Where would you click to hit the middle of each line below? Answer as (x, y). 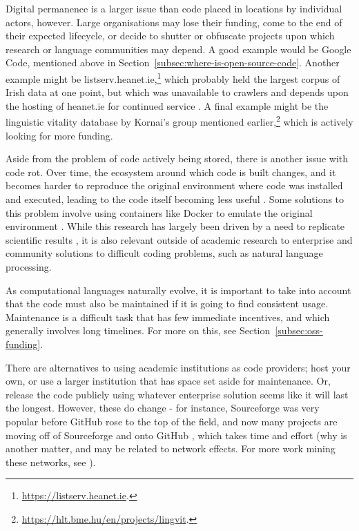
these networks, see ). (51, 462)
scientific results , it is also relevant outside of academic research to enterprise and (179, 239)
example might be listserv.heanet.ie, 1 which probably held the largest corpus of (173, 77)
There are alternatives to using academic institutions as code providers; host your (178, 367)
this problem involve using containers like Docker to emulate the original (159, 212)
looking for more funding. (59, 135)
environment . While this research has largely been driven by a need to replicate (175, 226)
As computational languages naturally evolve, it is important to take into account (178, 290)
